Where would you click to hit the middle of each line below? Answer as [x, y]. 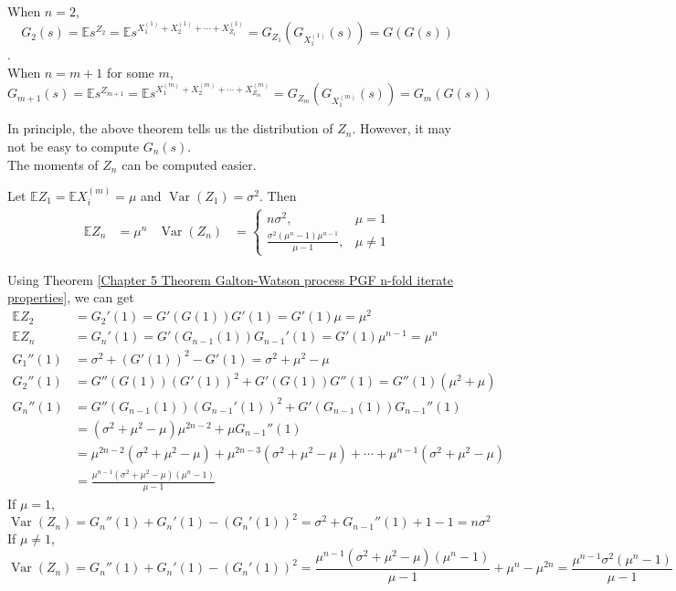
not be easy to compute [73, 146]
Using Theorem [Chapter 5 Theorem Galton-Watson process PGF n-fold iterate [230, 279]
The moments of [53, 164]
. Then [278, 195]
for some [130, 72]
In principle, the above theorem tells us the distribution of [170, 128]
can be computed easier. [189, 164]
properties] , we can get [71, 297]
